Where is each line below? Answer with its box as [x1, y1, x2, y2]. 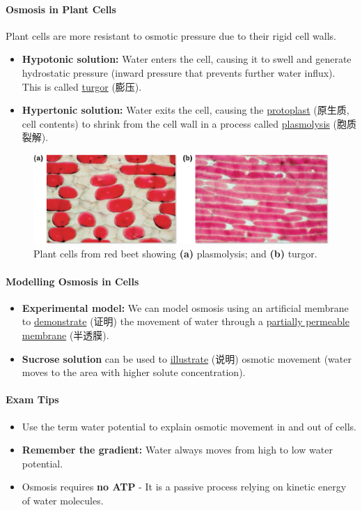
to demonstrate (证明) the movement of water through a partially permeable [22, 314, 349, 329]
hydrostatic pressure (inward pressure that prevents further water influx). [22, 65, 336, 80]
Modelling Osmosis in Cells [6, 273, 139, 288]
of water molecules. [22, 493, 104, 507]
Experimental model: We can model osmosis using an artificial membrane [22, 300, 349, 315]
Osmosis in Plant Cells [6, 1, 116, 16]
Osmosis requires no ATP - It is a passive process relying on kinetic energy [22, 479, 347, 494]
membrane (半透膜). [22, 328, 109, 343]
